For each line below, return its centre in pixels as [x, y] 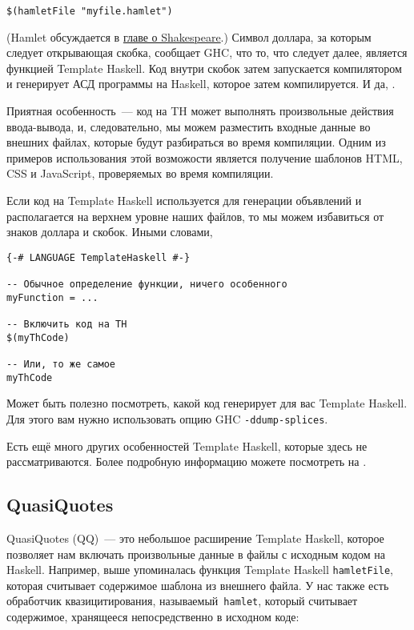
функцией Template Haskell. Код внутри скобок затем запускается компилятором [204, 68]
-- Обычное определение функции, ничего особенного [147, 285]
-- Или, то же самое [61, 365]
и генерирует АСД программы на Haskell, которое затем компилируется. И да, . [201, 84]
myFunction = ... [52, 297]
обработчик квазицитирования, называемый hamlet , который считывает [182, 601]
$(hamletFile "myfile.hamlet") [90, 11]
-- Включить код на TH [67, 325]
